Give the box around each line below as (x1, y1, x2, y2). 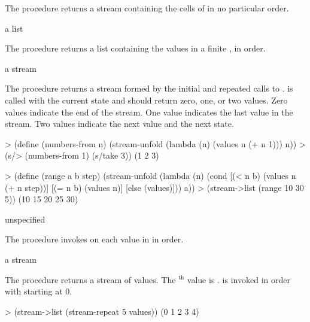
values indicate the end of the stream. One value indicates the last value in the (5, 105, 293, 118)
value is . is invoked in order (187, 273, 290, 285)
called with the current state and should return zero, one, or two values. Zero (5, 93, 288, 106)
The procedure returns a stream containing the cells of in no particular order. (5, 2, 289, 14)
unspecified (5, 212, 45, 225)
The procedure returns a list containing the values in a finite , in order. (5, 42, 266, 54)
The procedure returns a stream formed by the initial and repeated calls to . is (5, 82, 293, 95)
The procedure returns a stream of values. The (5, 273, 176, 285)
